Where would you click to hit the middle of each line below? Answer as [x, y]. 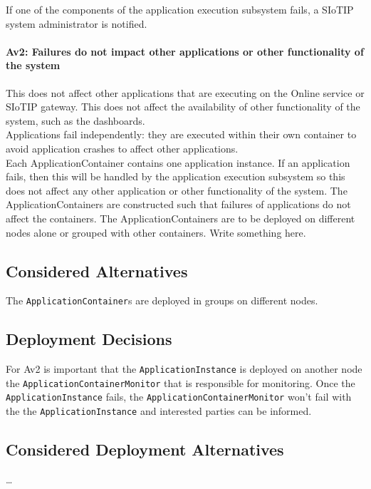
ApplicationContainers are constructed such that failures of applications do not [178, 204]
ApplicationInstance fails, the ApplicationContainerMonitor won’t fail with [179, 397]
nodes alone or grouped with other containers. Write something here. [156, 232]
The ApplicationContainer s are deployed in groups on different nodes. [162, 300]
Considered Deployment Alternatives [145, 449]
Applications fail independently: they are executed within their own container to [181, 134]
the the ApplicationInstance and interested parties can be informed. [159, 411]
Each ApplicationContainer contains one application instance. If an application [178, 162]
